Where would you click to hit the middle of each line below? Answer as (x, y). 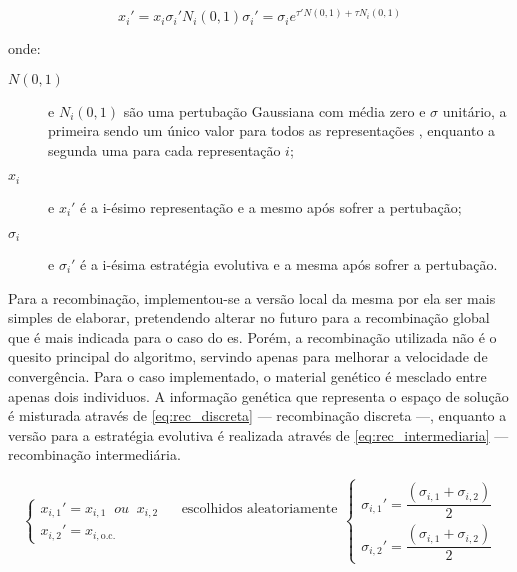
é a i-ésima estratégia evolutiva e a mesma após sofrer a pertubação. (289, 263)
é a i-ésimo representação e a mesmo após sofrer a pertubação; (271, 206)
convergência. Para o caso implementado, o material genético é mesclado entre (247, 375)
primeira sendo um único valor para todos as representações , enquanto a (272, 130)
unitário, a (474, 110)
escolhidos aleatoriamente (259, 508)
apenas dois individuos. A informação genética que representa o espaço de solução (258, 395)
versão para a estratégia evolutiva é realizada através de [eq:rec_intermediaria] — (258, 434)
